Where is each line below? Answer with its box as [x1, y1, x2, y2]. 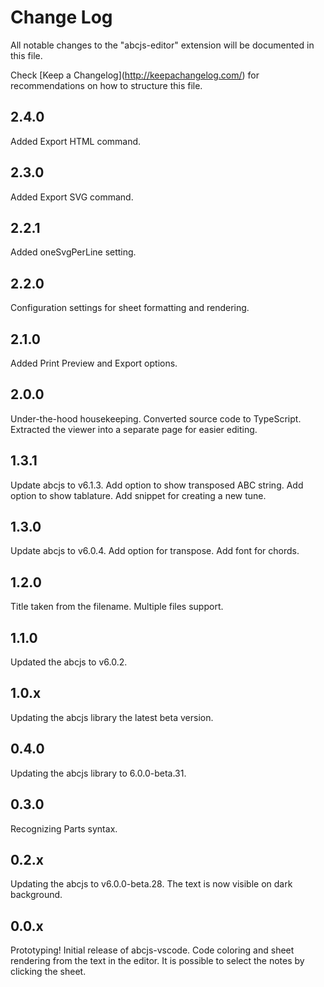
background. [10, 889, 63, 901]
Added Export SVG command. [10, 191, 134, 203]
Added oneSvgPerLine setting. [10, 246, 137, 258]
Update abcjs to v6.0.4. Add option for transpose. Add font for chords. [10, 545, 300, 557]
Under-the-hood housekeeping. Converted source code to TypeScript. [10, 412, 302, 425]
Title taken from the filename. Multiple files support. [10, 601, 224, 613]
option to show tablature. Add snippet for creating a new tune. [10, 489, 267, 501]
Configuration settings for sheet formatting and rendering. [10, 302, 250, 314]
